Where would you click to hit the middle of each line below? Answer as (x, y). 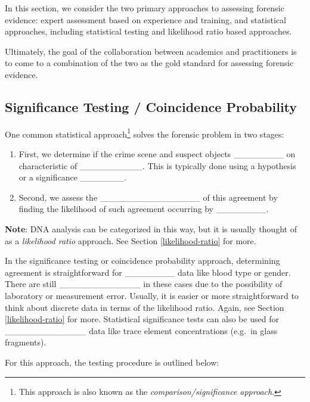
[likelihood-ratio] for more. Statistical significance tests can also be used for (142, 319)
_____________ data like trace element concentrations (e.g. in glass (141, 330)
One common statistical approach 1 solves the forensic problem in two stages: (145, 133)
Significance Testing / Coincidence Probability (151, 106)
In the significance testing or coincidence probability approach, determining (142, 261)
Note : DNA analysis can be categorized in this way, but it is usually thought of (151, 228)
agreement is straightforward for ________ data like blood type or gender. (148, 272)
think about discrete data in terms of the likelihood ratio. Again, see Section (145, 307)
